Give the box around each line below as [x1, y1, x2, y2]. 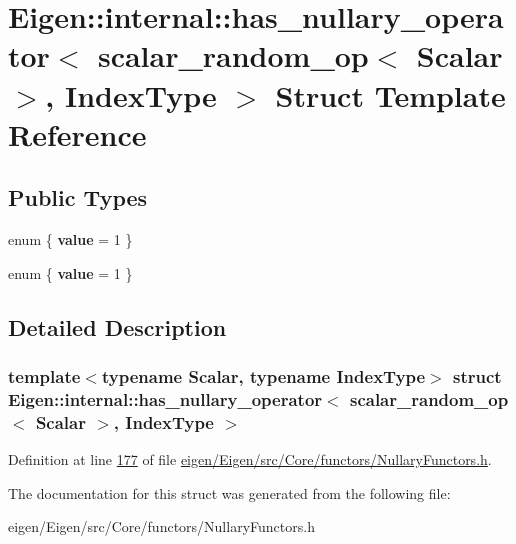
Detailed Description [8, 311, 227, 342]
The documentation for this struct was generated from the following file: [8, 482, 451, 503]
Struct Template [275, 74, 506, 115]
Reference [8, 113, 147, 154]
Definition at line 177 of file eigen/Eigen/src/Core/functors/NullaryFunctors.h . [8, 449, 492, 470]
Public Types [8, 182, 148, 213]
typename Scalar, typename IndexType [101, 364, 426, 389]
